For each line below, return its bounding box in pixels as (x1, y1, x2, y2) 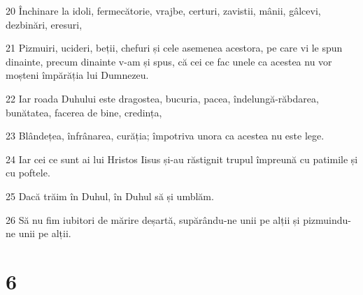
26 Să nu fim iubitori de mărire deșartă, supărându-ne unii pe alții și (6, 212, 300, 227)
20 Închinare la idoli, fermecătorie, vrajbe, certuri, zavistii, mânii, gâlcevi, (6, 3, 321, 17)
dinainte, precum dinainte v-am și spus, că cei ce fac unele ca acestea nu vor (6, 54, 332, 68)
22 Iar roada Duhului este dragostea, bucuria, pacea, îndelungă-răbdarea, (6, 91, 319, 105)
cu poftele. (6, 165, 50, 180)
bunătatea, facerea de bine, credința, (6, 105, 162, 119)
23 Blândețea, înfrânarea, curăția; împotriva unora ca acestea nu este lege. (6, 128, 325, 143)
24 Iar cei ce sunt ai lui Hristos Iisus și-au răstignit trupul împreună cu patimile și (6, 151, 358, 166)
